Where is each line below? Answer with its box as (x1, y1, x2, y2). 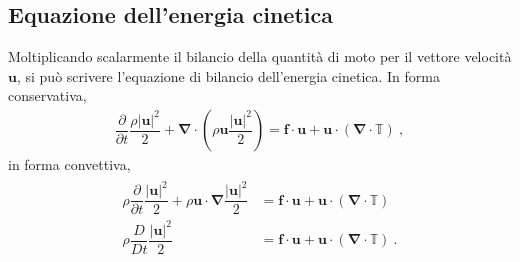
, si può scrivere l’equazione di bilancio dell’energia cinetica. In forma (16, 65, 440, 86)
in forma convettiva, (8, 154, 131, 175)
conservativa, (8, 85, 87, 106)
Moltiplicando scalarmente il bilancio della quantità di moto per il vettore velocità (8, 46, 512, 67)
